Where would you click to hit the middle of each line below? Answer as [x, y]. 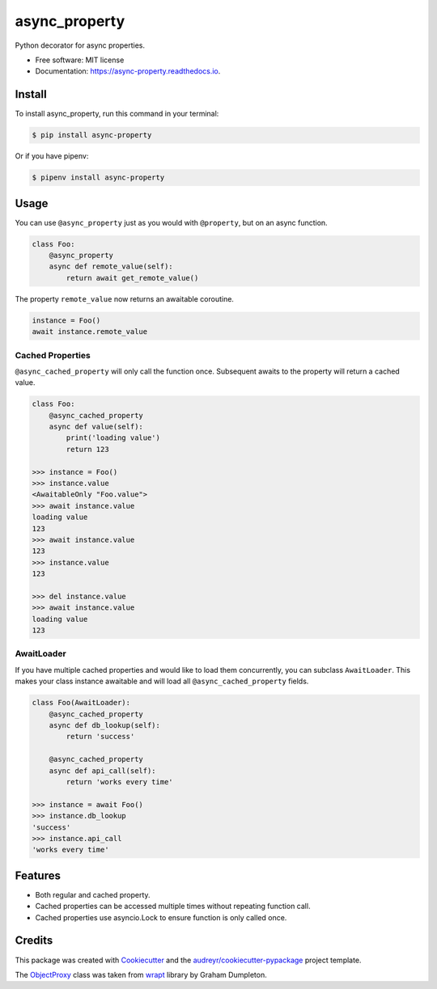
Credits [34, 941]
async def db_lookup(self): [105, 725]
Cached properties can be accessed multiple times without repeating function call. [173, 907]
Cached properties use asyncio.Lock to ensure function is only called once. [161, 917]
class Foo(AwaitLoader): [81, 703]
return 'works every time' [119, 782]
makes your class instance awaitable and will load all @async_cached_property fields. [162, 681]
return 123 [87, 449]
